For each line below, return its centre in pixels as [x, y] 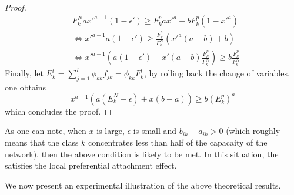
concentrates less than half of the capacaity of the [178, 142]
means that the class [42, 142]
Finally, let [24, 73]
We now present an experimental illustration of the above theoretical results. [143, 185]
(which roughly [253, 131]
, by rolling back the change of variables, [217, 73]
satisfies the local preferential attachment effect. [91, 165]
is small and [155, 131]
